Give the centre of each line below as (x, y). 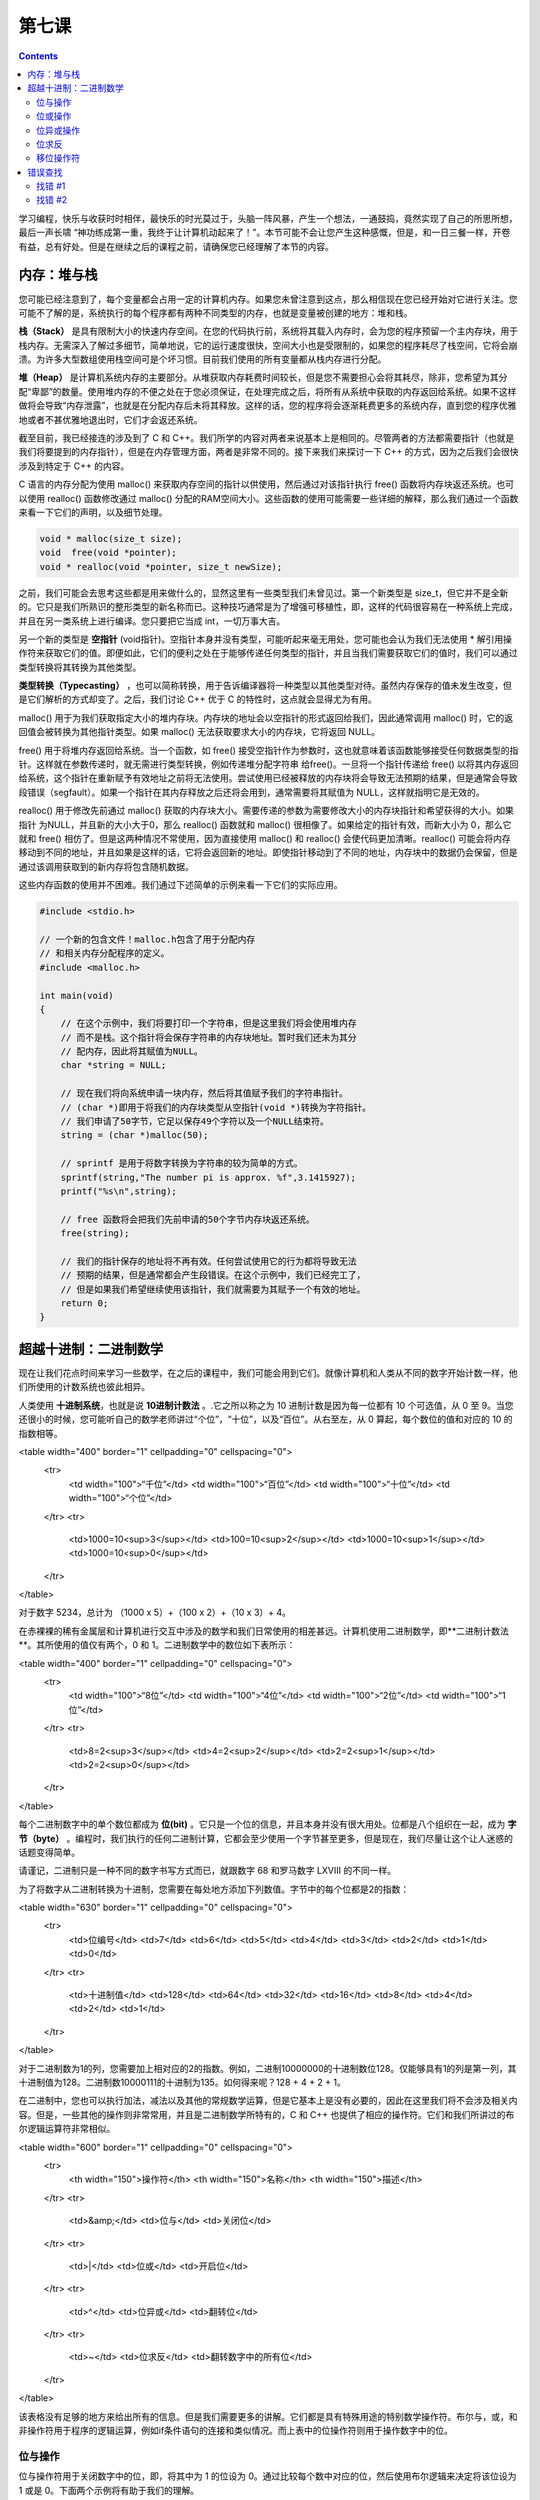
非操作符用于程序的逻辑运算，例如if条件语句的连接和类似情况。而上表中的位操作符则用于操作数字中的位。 (236, 2431)
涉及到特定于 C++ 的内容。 (74, 466)
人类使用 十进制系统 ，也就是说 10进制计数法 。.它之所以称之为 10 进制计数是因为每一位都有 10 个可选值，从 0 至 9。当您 (266, 1405)
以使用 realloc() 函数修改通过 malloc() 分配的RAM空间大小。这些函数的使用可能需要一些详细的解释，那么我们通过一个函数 (268, 498)
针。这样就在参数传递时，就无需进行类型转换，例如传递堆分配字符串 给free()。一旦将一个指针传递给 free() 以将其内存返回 (268, 764)
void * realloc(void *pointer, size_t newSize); (161, 566)
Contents (38, 56)
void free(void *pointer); (108, 553)
